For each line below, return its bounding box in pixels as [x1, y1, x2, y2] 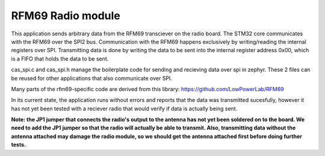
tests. [11, 141, 26, 148]
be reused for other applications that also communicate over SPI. [11, 74, 173, 82]
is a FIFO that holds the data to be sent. [11, 55, 109, 62]
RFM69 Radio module [11, 9, 120, 22]
